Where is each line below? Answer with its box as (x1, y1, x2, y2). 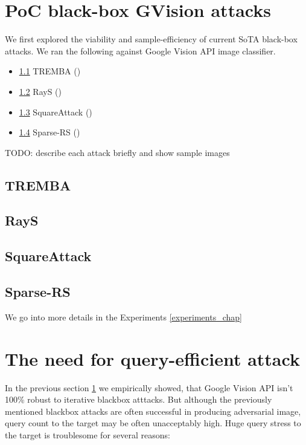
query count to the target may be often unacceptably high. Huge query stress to (5, 417, 301, 429)
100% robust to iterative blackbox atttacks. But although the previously (5, 393, 272, 406)
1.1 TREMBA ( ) (19, 65, 81, 77)
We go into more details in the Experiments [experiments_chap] (5, 310, 242, 323)
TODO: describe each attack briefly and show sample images (5, 146, 230, 158)
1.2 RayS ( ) (19, 85, 62, 97)
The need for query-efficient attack (5, 346, 300, 371)
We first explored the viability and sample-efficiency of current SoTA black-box (5, 33, 298, 45)
